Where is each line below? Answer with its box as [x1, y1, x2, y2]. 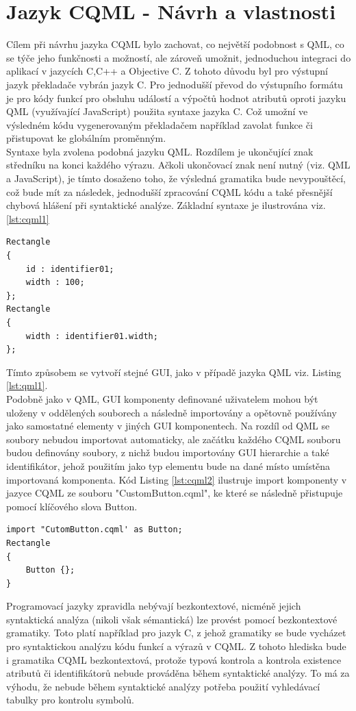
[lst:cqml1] [6, 211, 49, 225]
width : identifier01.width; [25, 331, 158, 341]
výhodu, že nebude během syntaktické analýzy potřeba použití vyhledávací [6, 679, 320, 693]
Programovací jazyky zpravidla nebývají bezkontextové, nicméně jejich [6, 599, 301, 613]
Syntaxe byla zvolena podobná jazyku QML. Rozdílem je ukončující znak [6, 144, 314, 158]
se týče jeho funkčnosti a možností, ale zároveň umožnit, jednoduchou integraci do [6, 50, 351, 64]
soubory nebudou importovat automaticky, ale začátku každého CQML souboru [6, 432, 341, 446]
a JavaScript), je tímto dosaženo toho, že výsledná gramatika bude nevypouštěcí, [6, 171, 346, 186]
